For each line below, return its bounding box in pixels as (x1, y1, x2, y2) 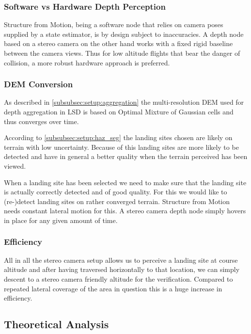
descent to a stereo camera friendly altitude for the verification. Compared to (4, 273, 233, 284)
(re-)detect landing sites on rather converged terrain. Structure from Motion (4, 196, 230, 206)
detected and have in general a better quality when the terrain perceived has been (4, 151, 248, 161)
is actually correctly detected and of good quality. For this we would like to (4, 187, 227, 197)
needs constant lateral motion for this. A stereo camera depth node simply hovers (4, 206, 246, 216)
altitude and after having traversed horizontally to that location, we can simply (4, 264, 240, 274)
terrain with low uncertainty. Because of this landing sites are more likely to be (4, 142, 239, 152)
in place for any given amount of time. (4, 215, 118, 225)
